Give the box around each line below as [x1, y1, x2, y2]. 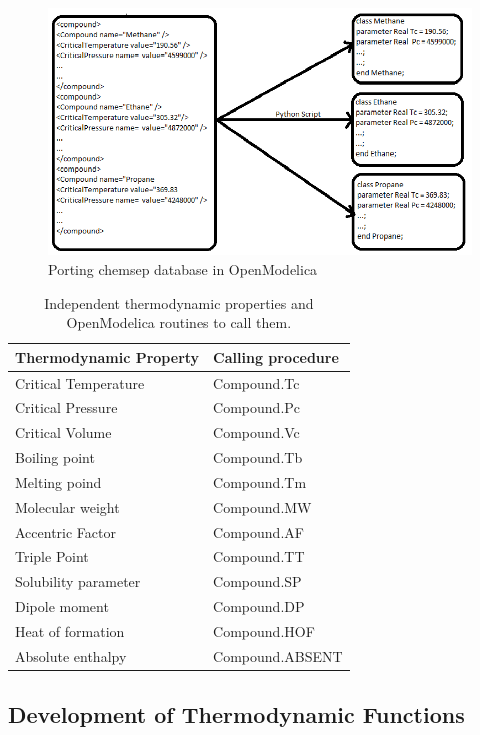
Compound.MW [213, 496, 312, 517]
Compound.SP [213, 571, 302, 592]
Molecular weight [15, 496, 120, 517]
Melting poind [15, 471, 102, 492]
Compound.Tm [213, 471, 307, 492]
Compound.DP [213, 596, 305, 617]
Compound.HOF [213, 620, 315, 641]
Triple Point [15, 546, 89, 567]
